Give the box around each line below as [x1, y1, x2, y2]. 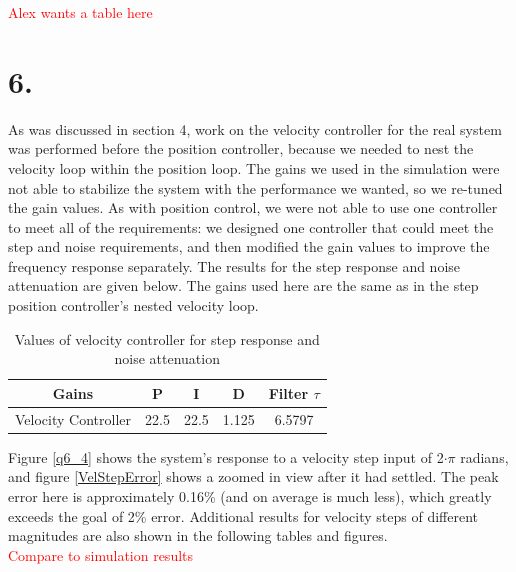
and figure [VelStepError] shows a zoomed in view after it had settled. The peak [8, 466, 499, 487]
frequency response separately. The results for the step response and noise [8, 255, 461, 276]
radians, [460, 446, 509, 467]
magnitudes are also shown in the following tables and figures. [8, 525, 388, 546]
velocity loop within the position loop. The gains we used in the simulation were [8, 157, 500, 178]
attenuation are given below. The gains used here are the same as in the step [8, 275, 479, 296]
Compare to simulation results [8, 544, 194, 565]
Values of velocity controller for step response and [14, 328, 320, 349]
